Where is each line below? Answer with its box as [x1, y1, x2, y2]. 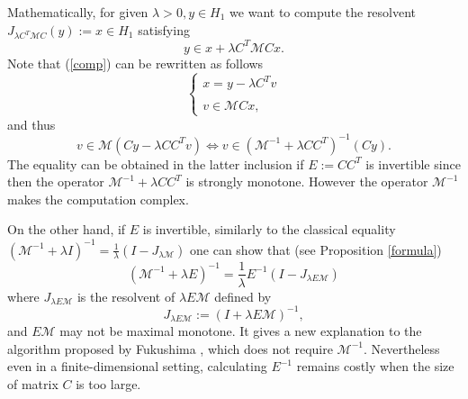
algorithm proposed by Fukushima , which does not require [7, 339, 333, 358]
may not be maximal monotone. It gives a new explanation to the [59, 322, 422, 340]
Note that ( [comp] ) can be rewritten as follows [7, 53, 264, 72]
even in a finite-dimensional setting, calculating [7, 357, 267, 376]
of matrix [7, 374, 58, 393]
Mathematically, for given [7, 3, 148, 21]
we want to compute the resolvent [229, 3, 417, 21]
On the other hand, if [7, 220, 126, 239]
